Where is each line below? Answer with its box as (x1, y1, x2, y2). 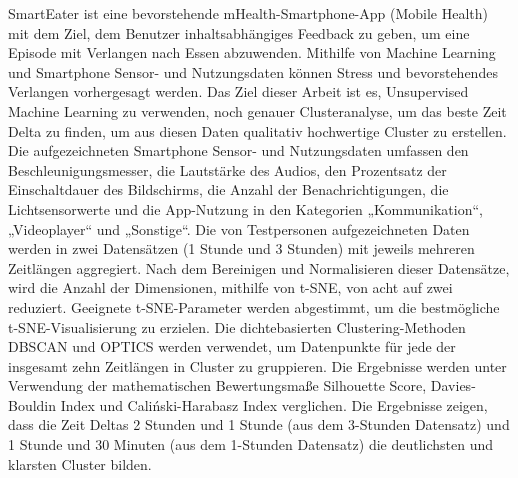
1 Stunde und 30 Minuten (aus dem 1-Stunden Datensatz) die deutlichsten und (8, 434, 494, 455)
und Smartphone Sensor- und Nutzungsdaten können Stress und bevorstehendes (8, 61, 498, 82)
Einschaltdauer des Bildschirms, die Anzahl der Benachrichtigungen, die (8, 179, 449, 200)
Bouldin (8, 394, 57, 415)
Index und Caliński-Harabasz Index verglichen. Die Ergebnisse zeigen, (60, 394, 488, 415)
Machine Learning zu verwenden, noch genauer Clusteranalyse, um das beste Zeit (8, 100, 507, 121)
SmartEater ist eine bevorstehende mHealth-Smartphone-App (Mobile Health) (8, 3, 489, 23)
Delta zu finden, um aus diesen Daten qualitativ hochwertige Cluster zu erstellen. (8, 120, 507, 141)
